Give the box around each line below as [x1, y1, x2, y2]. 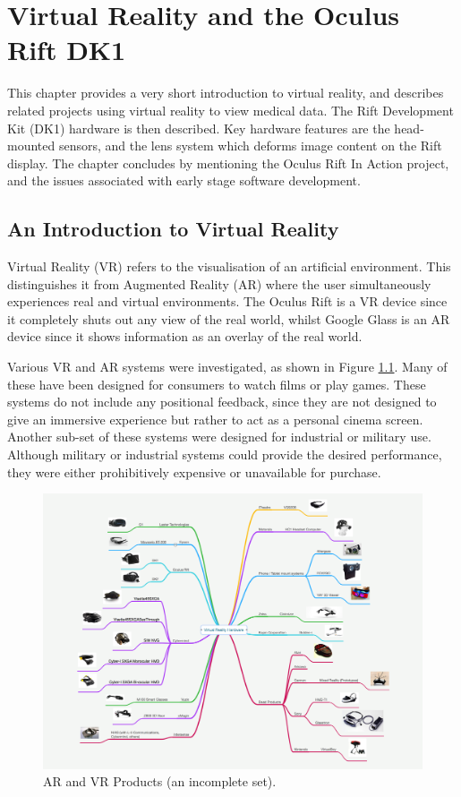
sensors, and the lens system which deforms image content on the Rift [58, 136, 442, 155]
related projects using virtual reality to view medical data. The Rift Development [7, 100, 454, 119]
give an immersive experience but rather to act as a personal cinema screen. [7, 409, 423, 428]
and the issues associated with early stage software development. [7, 171, 361, 190]
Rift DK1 [7, 31, 126, 68]
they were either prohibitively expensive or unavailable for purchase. [7, 462, 381, 481]
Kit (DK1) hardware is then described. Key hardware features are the [7, 118, 390, 137]
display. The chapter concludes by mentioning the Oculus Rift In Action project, [7, 153, 449, 172]
